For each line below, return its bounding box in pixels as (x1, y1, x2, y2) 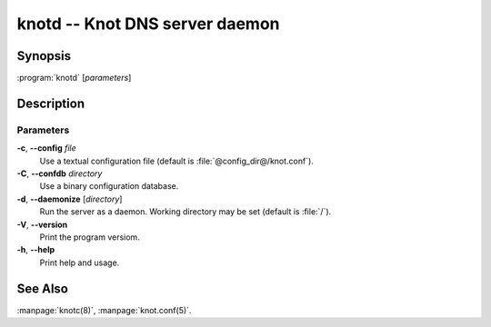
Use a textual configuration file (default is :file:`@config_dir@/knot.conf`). (39, 155, 314, 166)
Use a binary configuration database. (39, 181, 179, 192)
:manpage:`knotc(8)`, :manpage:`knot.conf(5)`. (16, 304, 192, 315)
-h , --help (16, 244, 55, 255)
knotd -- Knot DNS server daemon (16, 14, 281, 34)
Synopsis (16, 48, 72, 64)
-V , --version (16, 219, 68, 230)
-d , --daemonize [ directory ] (16, 193, 123, 204)
